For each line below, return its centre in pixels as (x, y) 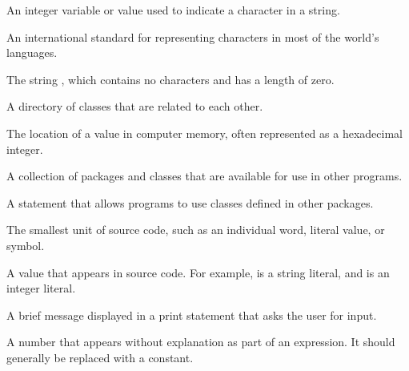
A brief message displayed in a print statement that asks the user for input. (192, 315)
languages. (32, 52)
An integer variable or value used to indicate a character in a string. (173, 10)
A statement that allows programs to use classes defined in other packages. (190, 202)
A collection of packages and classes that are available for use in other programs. (204, 176)
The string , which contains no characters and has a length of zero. (170, 79)
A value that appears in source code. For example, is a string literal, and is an (198, 272)
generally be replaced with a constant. (100, 357)
